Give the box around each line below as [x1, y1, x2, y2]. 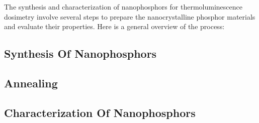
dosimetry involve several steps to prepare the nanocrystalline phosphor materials [4, 11, 255, 22]
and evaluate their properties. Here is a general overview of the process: [4, 21, 225, 32]
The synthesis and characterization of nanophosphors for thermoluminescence [4, 2, 242, 12]
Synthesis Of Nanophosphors [4, 46, 157, 61]
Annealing [4, 75, 58, 90]
